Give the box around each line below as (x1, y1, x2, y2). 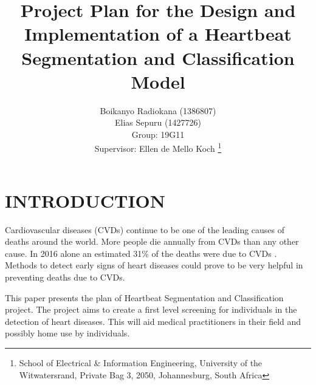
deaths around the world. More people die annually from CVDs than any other (5, 235, 299, 248)
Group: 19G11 (131, 128, 185, 140)
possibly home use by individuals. (5, 327, 130, 339)
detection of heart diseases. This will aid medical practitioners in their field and (5, 315, 301, 327)
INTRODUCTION (5, 188, 166, 213)
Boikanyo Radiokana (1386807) (100, 104, 216, 117)
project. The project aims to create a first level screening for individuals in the (5, 303, 297, 316)
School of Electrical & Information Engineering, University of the (19, 356, 263, 369)
